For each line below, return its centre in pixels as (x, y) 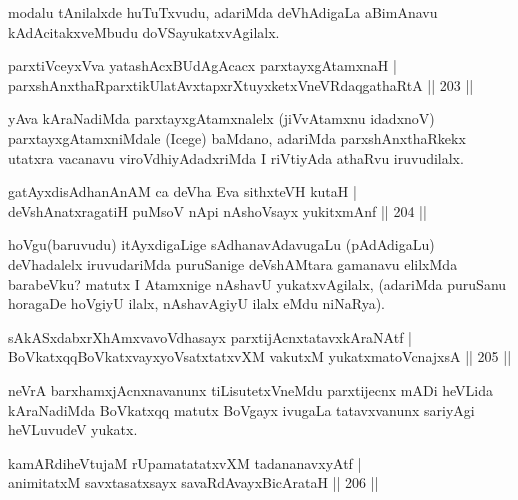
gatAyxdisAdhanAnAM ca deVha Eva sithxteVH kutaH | (182, 191)
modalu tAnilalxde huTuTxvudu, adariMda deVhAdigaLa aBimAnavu (223, 12)
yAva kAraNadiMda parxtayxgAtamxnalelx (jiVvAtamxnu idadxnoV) (221, 118)
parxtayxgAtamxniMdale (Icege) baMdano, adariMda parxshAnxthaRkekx (237, 137)
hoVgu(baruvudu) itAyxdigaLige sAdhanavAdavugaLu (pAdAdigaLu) (221, 244)
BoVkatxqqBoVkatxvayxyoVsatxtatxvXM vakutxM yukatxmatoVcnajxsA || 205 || (260, 356)
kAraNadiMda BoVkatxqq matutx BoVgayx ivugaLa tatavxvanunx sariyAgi (241, 409)
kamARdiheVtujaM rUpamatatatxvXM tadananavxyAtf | (185, 462)
